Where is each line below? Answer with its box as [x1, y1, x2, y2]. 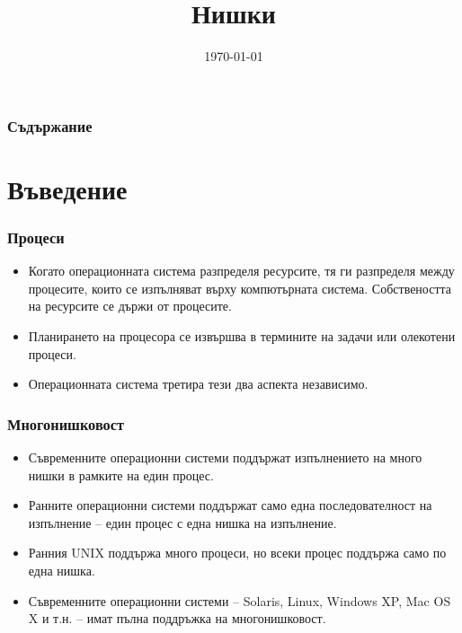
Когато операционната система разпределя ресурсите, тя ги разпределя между [28, 261, 455, 280]
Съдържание [7, 114, 93, 136]
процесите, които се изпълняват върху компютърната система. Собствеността [28, 278, 452, 297]
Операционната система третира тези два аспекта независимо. [28, 374, 369, 393]
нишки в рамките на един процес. [28, 465, 214, 484]
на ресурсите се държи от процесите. [28, 296, 232, 315]
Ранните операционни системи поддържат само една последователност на [28, 496, 432, 514]
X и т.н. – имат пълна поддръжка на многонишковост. [28, 609, 326, 628]
